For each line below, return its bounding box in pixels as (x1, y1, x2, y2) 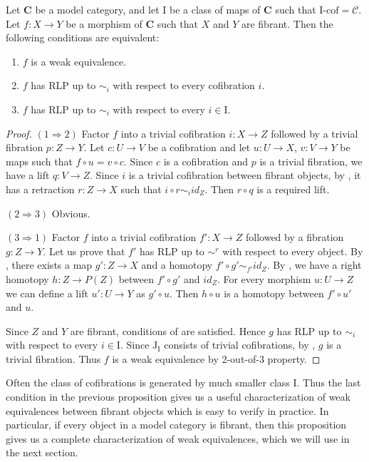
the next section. (6, 445, 78, 460)
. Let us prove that (43, 243, 125, 258)
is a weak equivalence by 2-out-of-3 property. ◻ (112, 351, 321, 366)
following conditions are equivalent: (6, 30, 160, 45)
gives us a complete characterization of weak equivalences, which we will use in (6, 431, 350, 446)
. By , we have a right (266, 257, 362, 272)
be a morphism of (66, 16, 142, 31)
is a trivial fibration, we (259, 153, 363, 168)
